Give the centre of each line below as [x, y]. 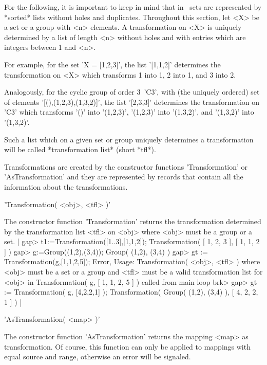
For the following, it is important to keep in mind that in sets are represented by [133, 7]
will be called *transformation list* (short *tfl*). [80, 149]
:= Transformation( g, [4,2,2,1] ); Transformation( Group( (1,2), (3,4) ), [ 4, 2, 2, [131, 292]
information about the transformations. [66, 186]
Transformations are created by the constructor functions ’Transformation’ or [126, 166]
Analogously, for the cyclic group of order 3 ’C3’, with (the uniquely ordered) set [132, 92]
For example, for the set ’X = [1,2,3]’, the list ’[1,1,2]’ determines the [112, 64]
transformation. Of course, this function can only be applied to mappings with [127, 346]
